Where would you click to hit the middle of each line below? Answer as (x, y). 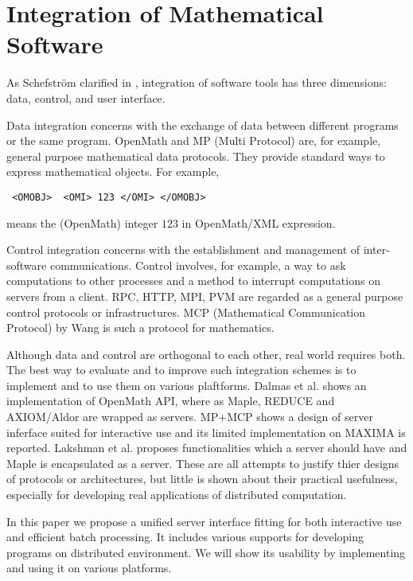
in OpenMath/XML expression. (259, 222)
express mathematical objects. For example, (113, 172)
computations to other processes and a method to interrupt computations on (193, 281)
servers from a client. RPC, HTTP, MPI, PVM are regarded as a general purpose (205, 296)
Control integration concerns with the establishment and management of (183, 250)
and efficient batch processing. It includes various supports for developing (185, 537)
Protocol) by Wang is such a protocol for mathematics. (140, 328)
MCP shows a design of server (300, 417)
